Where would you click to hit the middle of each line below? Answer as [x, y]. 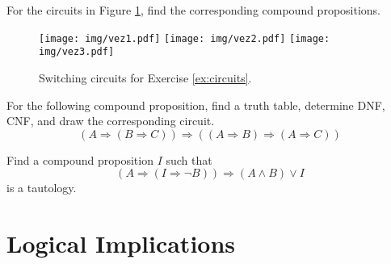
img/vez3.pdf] [77, 52]
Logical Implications [121, 243]
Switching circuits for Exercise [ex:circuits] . [145, 77]
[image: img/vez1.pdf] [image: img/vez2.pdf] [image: [185, 38]
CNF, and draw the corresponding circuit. [111, 121]
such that [189, 159]
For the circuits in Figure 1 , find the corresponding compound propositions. [194, 10]
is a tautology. [42, 188]
